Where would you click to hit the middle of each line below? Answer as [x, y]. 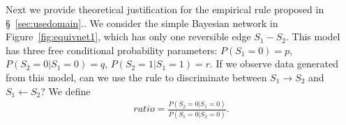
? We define [66, 91]
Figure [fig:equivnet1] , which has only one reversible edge [128, 36]
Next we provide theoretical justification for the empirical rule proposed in [165, 9]
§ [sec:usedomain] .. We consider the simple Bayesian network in [142, 23]
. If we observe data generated [274, 64]
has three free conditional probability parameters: [112, 50]
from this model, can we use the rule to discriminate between [136, 77]
